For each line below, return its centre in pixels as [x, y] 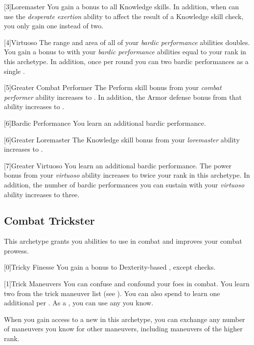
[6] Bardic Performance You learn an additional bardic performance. [105, 123]
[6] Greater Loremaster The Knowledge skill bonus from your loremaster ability [122, 139]
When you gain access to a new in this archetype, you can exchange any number [125, 319]
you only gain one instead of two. [54, 26]
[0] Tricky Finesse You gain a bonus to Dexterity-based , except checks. [110, 267]
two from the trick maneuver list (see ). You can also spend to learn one [112, 293]
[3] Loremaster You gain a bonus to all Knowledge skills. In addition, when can [122, 6]
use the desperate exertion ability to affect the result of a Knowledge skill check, [124, 16]
